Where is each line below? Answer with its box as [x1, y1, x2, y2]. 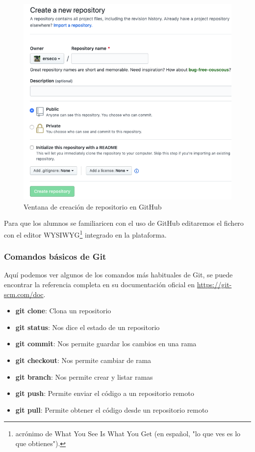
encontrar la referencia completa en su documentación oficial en [4, 279, 195, 290]
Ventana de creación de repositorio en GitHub [24, 201, 162, 211]
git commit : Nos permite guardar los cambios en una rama [15, 338, 197, 349]
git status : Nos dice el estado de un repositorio [15, 322, 160, 332]
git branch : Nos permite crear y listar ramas [15, 371, 153, 382]
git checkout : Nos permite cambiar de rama [15, 355, 152, 365]
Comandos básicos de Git [4, 250, 106, 263]
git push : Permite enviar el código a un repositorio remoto [15, 388, 194, 398]
